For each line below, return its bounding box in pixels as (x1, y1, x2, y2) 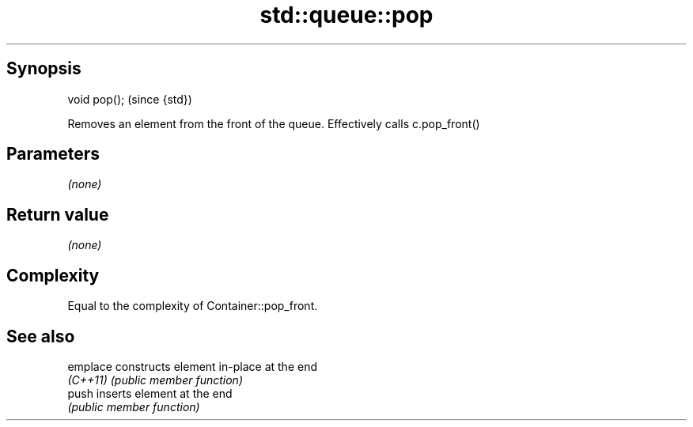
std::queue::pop (259, 2, 434, 28)
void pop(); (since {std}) (67, 92, 192, 106)
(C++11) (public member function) (67, 372, 243, 387)
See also (6, 326, 75, 346)
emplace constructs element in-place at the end (67, 359, 317, 373)
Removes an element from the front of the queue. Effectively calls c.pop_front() (67, 116, 480, 130)
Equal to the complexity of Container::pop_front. (67, 299, 318, 313)
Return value (6, 204, 109, 225)
